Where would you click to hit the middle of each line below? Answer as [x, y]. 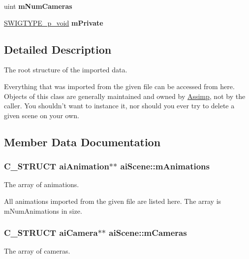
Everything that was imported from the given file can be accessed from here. [119, 86]
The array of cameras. [37, 251]
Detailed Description [58, 49]
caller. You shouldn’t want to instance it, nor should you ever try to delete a [119, 106]
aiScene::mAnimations [165, 166]
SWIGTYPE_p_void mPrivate [54, 22]
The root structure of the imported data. [66, 70]
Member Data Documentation [82, 142]
